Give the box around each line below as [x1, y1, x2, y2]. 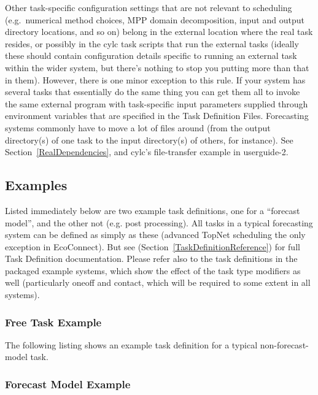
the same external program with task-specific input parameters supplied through [5, 97, 308, 110]
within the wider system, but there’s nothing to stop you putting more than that [5, 61, 309, 74]
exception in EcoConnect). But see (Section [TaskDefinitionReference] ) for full [5, 240, 300, 253]
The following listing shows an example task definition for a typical [5, 338, 258, 351]
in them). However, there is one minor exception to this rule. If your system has [5, 73, 306, 86]
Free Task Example [5, 314, 102, 329]
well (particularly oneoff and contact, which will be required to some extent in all [5, 276, 311, 289]
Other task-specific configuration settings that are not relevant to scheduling [5, 1, 292, 13]
